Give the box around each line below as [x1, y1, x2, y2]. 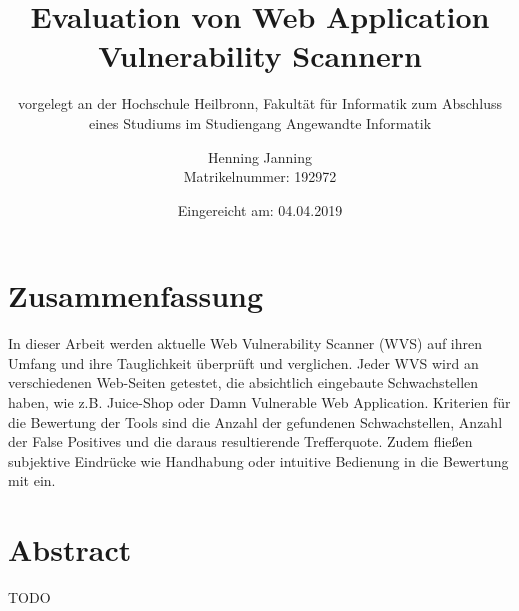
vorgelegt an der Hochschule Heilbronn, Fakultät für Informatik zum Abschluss [17, 93, 503, 114]
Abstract [8, 529, 132, 570]
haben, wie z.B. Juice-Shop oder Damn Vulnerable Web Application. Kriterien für [8, 392, 511, 412]
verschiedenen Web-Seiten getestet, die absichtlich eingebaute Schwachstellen [8, 372, 479, 393]
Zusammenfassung [8, 275, 264, 316]
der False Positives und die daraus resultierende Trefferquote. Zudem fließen [8, 431, 473, 452]
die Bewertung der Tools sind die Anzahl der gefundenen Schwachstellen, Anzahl [8, 411, 503, 432]
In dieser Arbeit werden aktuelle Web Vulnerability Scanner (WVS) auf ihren [8, 333, 483, 354]
